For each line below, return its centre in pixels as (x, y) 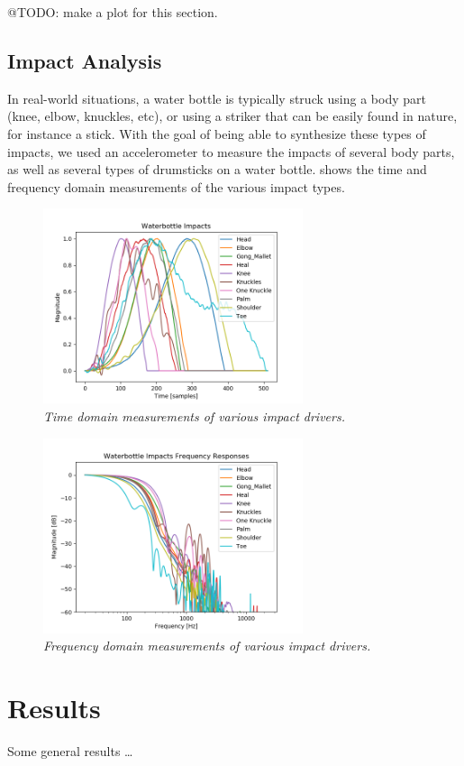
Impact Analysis (85, 60)
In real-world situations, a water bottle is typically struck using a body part (217, 98)
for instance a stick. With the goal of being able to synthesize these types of (217, 133)
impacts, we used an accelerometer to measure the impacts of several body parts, (231, 151)
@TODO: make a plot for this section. (113, 12)
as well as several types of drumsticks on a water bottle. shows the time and (217, 169)
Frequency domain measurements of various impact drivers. (207, 646)
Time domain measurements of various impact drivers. (194, 415)
